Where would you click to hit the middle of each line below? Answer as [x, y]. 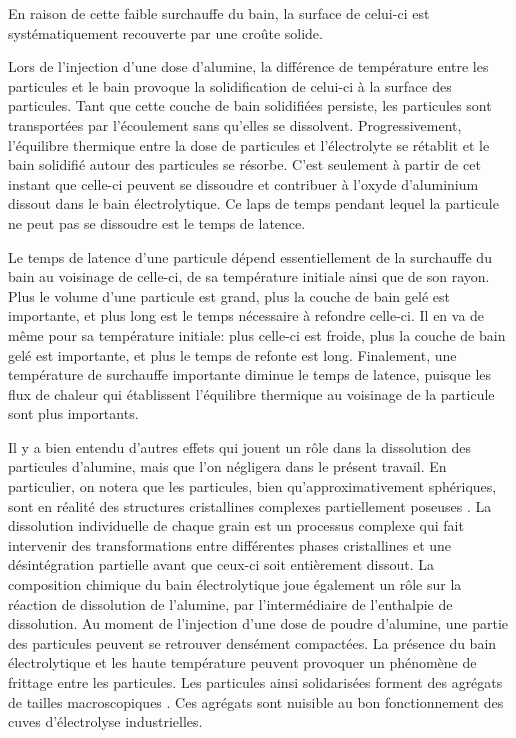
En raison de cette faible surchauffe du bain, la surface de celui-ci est [219, 13]
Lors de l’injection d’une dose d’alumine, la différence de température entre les [248, 66]
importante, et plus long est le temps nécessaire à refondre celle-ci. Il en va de [246, 315]
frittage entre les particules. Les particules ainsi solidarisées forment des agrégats [255, 682]
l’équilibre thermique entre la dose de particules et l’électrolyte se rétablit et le [249, 144]
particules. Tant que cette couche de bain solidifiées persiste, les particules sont [250, 105]
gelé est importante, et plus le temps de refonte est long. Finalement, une [232, 354]
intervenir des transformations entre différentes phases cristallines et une [230, 544]
